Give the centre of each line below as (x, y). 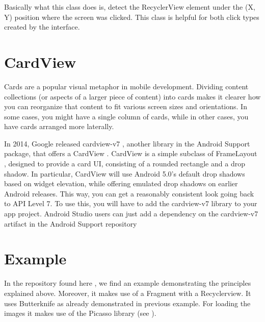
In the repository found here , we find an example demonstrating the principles (128, 283)
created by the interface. (42, 27)
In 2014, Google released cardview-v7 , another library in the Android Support (127, 143)
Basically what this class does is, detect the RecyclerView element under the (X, (130, 7)
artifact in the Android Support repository (71, 223)
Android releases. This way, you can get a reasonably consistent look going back (129, 193)
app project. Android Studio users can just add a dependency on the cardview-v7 (131, 214)
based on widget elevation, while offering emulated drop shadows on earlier (121, 183)
